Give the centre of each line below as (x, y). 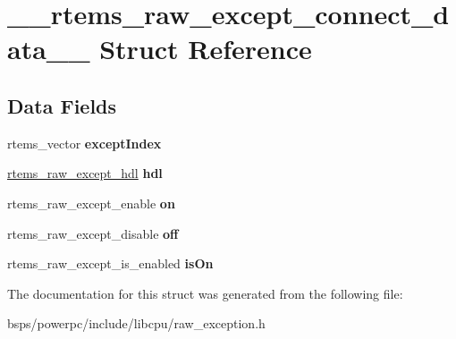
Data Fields (62, 105)
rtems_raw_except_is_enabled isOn (110, 263)
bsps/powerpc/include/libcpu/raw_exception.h (136, 323)
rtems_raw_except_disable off (93, 233)
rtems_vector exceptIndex (84, 143)
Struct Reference (206, 49)
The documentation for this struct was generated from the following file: (205, 293)
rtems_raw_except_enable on (91, 203)
